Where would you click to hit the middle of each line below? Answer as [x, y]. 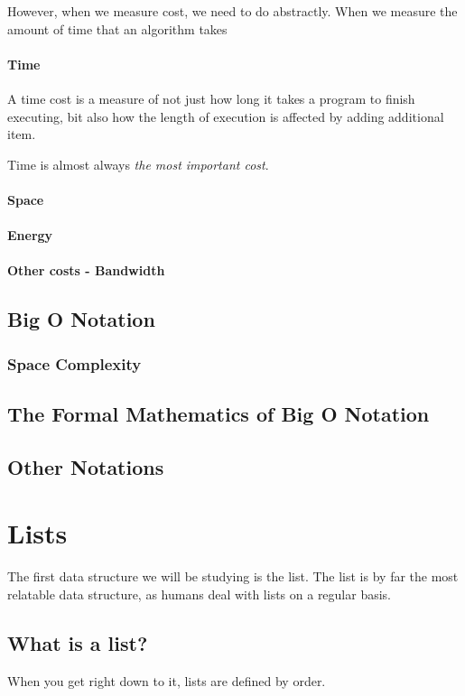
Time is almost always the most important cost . [138, 164]
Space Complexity [74, 363]
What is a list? [78, 642]
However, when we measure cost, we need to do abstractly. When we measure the [232, 11]
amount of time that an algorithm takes [117, 28]
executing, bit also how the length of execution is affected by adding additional [226, 116]
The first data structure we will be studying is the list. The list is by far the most [233, 576]
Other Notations [86, 466]
